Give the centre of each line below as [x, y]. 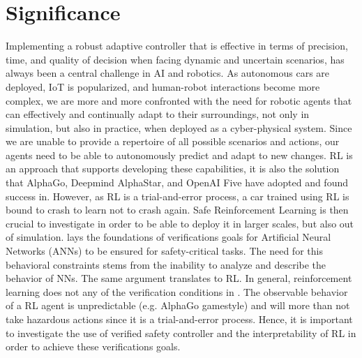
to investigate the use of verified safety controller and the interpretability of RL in [181, 333]
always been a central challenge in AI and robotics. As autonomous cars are [168, 73]
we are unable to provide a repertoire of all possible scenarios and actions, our [173, 141]
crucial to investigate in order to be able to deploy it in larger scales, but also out [180, 223]
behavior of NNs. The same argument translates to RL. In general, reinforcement [179, 278]
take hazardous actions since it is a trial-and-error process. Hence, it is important [179, 319]
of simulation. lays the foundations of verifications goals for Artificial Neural [168, 237]
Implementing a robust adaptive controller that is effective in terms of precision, [177, 46]
